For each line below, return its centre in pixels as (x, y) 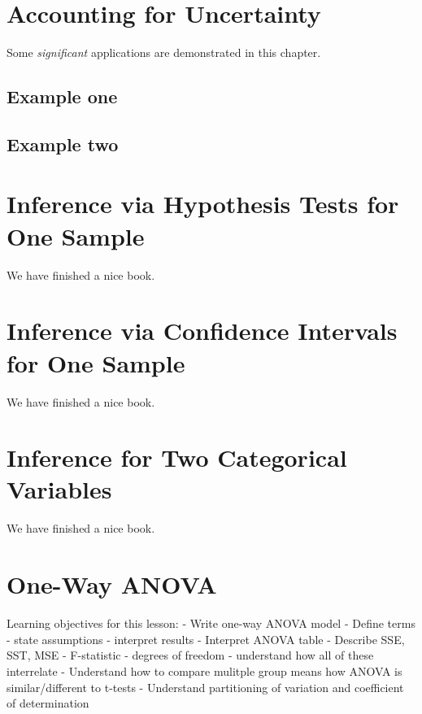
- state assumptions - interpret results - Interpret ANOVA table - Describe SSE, (206, 639)
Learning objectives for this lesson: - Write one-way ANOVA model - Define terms (211, 623)
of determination (48, 703)
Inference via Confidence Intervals (202, 331)
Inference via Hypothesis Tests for (203, 204)
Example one (62, 96)
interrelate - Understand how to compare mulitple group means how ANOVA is (204, 670)
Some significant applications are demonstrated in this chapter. (164, 52)
